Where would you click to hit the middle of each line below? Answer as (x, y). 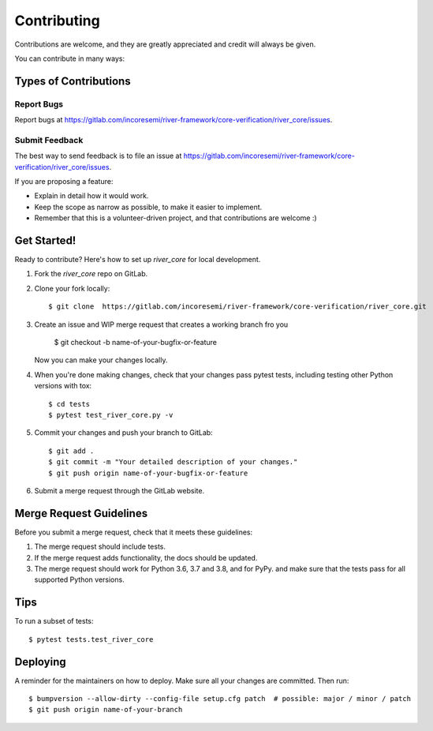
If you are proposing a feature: (64, 182)
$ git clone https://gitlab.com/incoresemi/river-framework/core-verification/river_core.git (238, 307)
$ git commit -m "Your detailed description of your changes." (173, 462)
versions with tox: (63, 386)
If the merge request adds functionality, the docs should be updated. (146, 557)
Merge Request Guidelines (81, 513)
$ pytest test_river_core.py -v (111, 415)
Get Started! (45, 240)
